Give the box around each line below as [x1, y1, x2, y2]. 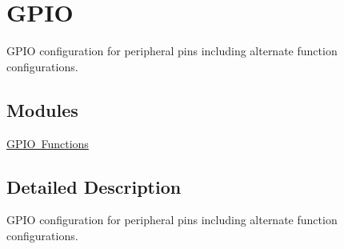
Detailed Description [6, 174, 182, 199]
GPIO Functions [6, 135, 89, 151]
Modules [6, 97, 78, 122]
